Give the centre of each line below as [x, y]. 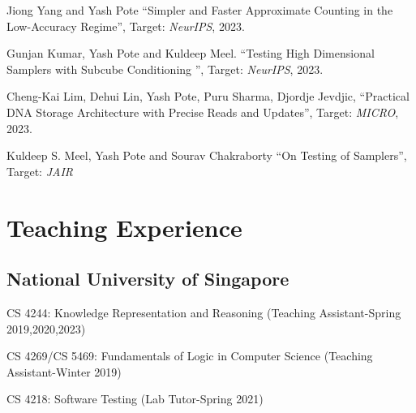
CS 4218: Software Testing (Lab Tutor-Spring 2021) [135, 399]
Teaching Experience [124, 227]
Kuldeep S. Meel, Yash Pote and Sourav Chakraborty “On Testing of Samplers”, [207, 155]
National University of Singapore [148, 279]
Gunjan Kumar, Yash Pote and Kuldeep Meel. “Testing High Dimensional [191, 53]
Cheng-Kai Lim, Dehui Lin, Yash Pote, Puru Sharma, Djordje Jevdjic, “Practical [208, 96]
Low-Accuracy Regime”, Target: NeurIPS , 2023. [126, 26]
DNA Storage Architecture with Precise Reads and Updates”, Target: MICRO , [203, 112]
